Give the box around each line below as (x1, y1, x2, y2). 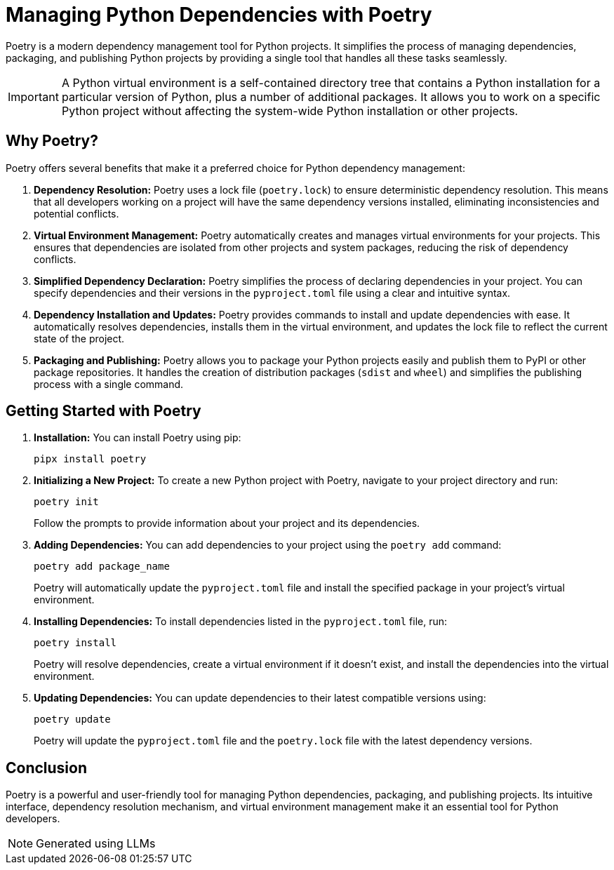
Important (8, 89, 59, 104)
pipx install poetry (34, 453, 147, 465)
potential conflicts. (34, 207, 119, 220)
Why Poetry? (6, 132, 98, 150)
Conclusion (6, 758, 88, 777)
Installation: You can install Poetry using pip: (34, 431, 241, 444)
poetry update (34, 714, 111, 725)
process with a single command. (34, 377, 184, 390)
